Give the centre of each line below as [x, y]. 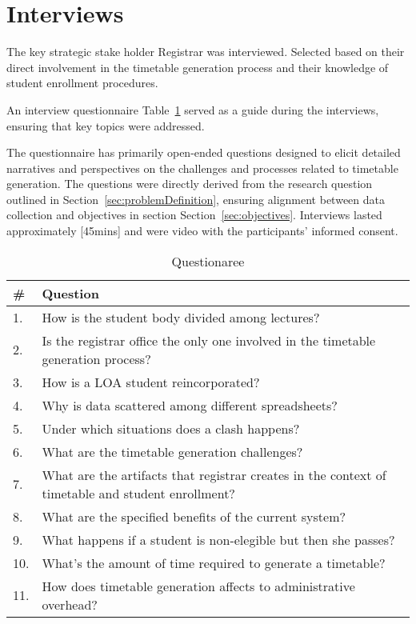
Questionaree [208, 261]
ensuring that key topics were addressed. [106, 125]
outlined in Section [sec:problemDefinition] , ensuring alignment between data [196, 199]
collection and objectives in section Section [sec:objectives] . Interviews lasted [194, 215]
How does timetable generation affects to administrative [198, 586]
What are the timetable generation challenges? [172, 451]
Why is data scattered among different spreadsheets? [190, 405]
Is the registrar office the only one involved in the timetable [209, 340]
